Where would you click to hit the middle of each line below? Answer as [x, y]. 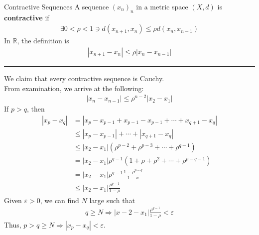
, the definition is [43, 41]
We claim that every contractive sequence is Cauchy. [84, 78]
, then [36, 109]
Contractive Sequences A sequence [57, 6]
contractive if [27, 17]
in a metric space [162, 6]
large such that [112, 200]
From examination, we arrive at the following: [74, 88]
